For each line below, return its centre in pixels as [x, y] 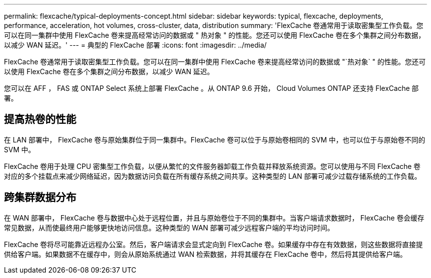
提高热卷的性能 [40, 119]
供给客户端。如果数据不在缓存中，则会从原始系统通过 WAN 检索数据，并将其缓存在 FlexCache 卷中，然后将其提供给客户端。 [205, 254]
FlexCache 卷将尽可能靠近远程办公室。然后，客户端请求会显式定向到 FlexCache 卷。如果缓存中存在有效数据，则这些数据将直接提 [214, 244]
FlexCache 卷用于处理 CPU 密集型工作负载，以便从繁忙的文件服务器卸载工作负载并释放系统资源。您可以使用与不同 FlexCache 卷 [212, 166]
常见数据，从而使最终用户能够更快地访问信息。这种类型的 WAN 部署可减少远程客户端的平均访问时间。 [169, 227]
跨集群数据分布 [40, 197]
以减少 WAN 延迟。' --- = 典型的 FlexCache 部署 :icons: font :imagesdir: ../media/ [135, 45]
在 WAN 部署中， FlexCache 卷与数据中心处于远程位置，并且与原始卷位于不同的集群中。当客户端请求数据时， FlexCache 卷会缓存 [214, 218]
